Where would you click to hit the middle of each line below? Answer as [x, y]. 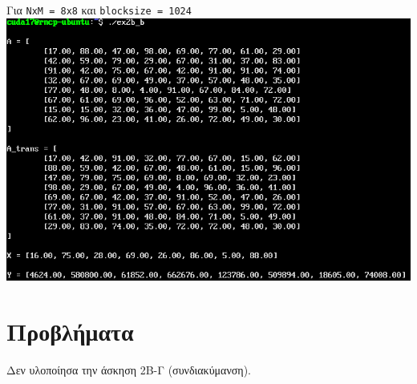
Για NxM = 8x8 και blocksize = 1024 [99, 10]
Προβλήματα [70, 331]
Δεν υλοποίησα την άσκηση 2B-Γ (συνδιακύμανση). [129, 369]
